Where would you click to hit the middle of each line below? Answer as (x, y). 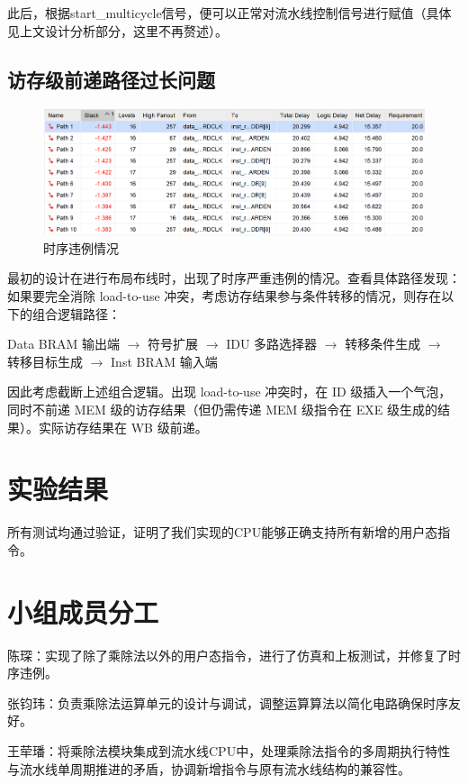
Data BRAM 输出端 (64, 344)
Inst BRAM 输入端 (164, 361)
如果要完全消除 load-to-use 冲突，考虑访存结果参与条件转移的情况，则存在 (225, 296)
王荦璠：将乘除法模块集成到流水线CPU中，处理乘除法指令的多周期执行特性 (229, 751)
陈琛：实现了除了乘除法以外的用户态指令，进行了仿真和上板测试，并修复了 (228, 655)
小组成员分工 (83, 611)
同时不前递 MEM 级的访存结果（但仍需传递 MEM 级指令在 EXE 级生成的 (222, 410)
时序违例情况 (81, 247)
